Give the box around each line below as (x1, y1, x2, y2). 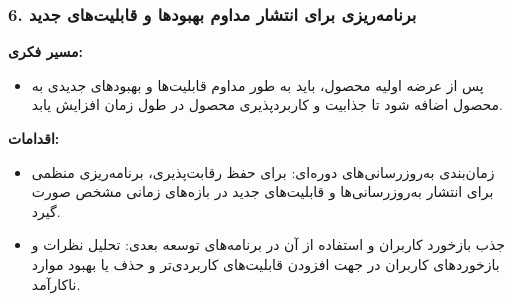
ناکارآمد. (31, 273, 81, 294)
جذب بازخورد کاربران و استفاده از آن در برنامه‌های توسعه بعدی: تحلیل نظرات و (31, 234, 505, 255)
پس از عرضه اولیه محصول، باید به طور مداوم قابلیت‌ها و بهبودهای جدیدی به (31, 74, 484, 95)
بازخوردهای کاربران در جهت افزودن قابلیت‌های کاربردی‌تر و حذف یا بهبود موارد (31, 253, 500, 274)
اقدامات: (8, 128, 60, 148)
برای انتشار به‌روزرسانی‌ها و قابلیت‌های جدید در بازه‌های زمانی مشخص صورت (31, 181, 494, 202)
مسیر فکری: (8, 41, 83, 62)
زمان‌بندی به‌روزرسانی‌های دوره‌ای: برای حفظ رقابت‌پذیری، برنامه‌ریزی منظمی (31, 161, 495, 182)
